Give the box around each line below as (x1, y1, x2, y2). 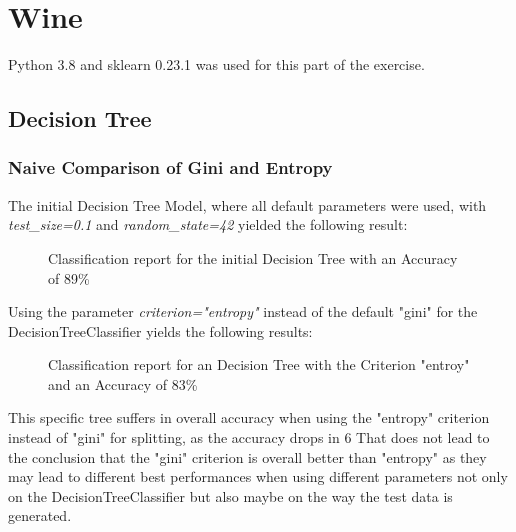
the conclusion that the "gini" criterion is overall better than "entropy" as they (8, 446, 487, 467)
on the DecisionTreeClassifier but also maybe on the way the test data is (8, 485, 453, 506)
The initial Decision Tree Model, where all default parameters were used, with (8, 194, 487, 215)
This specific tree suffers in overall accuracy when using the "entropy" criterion (8, 407, 490, 428)
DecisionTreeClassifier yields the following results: (8, 320, 313, 341)
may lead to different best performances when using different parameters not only (8, 466, 508, 487)
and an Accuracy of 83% (48, 373, 198, 394)
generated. (8, 505, 72, 526)
